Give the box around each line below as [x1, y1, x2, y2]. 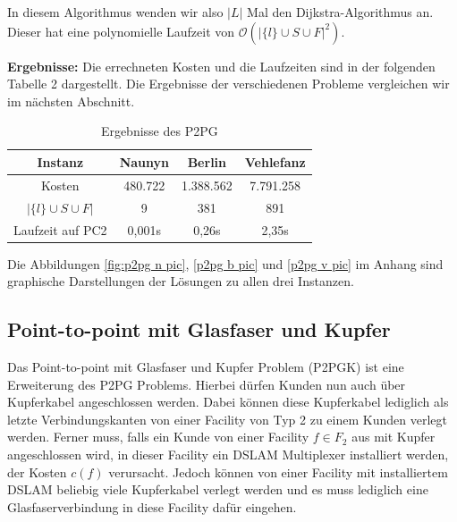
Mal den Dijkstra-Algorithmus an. [247, 3, 434, 21]
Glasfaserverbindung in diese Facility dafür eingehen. [7, 497, 297, 516]
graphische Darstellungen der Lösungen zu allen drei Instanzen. [7, 272, 354, 290]
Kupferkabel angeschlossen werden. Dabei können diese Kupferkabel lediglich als [7, 392, 449, 411]
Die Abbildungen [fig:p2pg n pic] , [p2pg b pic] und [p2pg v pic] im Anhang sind [7, 254, 444, 273]
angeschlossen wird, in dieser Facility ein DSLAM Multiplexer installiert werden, [7, 444, 449, 463]
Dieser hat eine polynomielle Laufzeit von [7, 21, 235, 40]
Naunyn [119, 152, 169, 171]
